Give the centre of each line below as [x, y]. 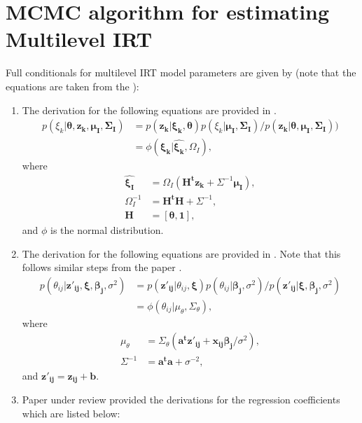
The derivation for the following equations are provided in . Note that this [181, 253]
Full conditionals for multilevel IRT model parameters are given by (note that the [181, 72]
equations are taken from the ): [72, 86]
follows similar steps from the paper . [102, 267]
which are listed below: [71, 414]
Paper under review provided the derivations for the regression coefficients [181, 400]
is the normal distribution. [107, 230]
